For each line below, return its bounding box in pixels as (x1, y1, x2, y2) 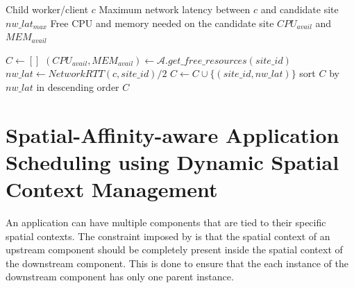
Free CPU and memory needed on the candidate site (50, 15, 274, 30)
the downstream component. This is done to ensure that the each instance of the (6, 255, 348, 270)
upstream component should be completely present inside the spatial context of (6, 242, 343, 257)
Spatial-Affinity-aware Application (6, 120, 339, 149)
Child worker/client (6, 2, 89, 16)
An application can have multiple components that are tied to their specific (6, 215, 326, 230)
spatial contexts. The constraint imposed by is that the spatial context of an (6, 228, 330, 243)
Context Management (6, 175, 218, 203)
